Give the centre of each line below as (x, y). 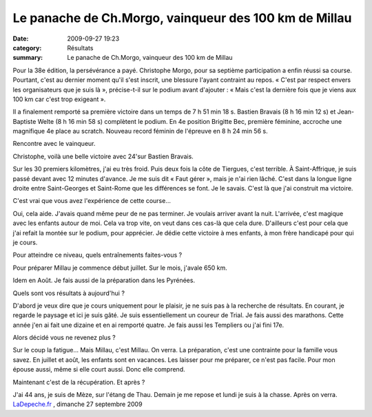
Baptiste (24, 121)
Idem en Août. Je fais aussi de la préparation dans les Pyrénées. (104, 280)
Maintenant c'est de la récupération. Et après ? (79, 382)
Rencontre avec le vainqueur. (54, 144)
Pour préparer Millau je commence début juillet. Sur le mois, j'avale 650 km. (120, 268)
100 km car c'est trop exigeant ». (59, 99)
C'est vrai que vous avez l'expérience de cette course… (92, 201)
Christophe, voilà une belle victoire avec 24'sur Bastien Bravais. (103, 156)
